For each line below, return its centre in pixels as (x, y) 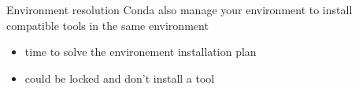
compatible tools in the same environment (107, 25)
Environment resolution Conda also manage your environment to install (179, 9)
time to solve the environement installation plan (141, 52)
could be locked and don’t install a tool (120, 78)
